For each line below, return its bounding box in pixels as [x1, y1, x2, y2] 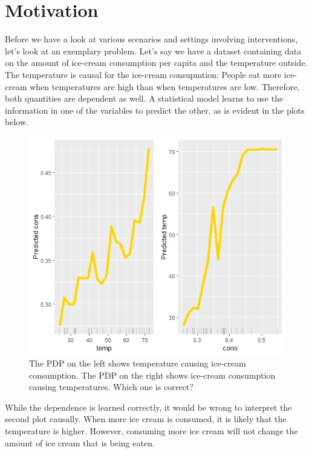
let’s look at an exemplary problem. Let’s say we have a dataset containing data [5, 44, 302, 57]
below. [5, 116, 28, 128]
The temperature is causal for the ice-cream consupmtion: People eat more [5, 68, 282, 80]
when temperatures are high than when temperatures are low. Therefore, [30, 80, 300, 93]
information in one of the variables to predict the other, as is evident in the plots [5, 103, 305, 116]
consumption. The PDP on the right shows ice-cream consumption [29, 368, 276, 381]
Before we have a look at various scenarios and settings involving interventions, [5, 33, 298, 45]
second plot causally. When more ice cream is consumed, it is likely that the [5, 412, 287, 425]
